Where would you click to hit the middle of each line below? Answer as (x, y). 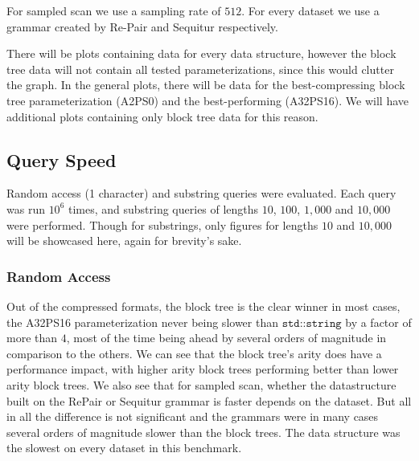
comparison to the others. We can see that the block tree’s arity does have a (194, 353)
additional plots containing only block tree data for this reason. (162, 116)
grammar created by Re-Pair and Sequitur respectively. (142, 26)
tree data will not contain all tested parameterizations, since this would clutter (200, 69)
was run (26, 208)
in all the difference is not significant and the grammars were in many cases (193, 416)
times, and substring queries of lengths (163, 208)
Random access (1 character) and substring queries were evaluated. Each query (201, 193)
